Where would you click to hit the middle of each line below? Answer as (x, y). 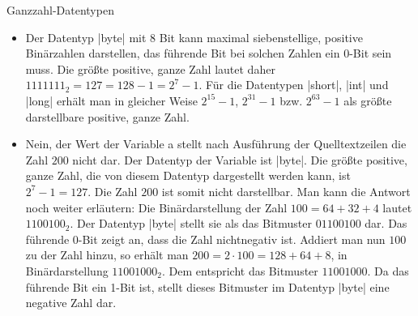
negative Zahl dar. (71, 303)
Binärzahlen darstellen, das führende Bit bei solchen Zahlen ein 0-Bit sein (209, 53)
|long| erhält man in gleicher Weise (111, 100)
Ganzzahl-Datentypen (60, 10)
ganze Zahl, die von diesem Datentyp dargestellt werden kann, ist (188, 175)
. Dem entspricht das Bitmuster (240, 270)
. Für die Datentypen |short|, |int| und (294, 85)
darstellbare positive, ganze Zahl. (107, 116)
